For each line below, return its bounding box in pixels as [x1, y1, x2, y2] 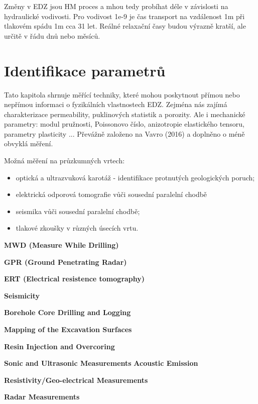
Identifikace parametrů [4, 60, 166, 80]
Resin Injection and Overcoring [4, 341, 115, 351]
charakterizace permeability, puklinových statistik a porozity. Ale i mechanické [4, 109, 245, 119]
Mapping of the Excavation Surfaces [4, 324, 132, 334]
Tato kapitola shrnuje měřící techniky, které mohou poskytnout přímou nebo [4, 89, 240, 99]
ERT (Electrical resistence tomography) [4, 273, 145, 284]
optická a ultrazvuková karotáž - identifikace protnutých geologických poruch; [16, 172, 255, 182]
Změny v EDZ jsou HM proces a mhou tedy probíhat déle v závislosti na [4, 1, 228, 11]
